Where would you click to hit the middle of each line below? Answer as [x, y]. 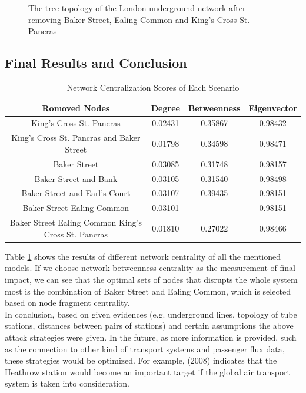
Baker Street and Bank [76, 178]
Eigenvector [273, 108]
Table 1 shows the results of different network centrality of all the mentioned [143, 256]
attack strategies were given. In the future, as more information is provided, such [151, 337]
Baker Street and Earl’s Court [76, 193]
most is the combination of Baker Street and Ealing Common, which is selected [148, 291]
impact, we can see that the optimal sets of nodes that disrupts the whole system [151, 279]
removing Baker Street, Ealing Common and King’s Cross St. [139, 19]
